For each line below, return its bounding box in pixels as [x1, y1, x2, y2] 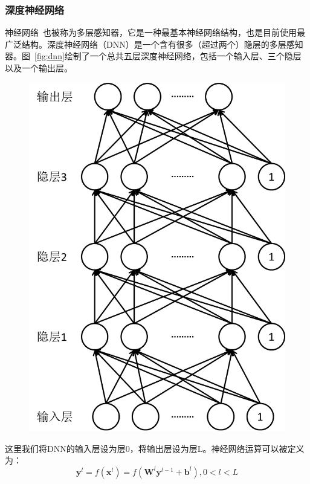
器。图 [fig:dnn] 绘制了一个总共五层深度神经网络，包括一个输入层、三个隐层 [5, 50, 302, 62]
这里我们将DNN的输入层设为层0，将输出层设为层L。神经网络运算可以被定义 [5, 442, 305, 454]
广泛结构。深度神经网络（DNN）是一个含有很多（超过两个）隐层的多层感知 [5, 37, 303, 50]
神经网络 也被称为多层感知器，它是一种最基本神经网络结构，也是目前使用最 [5, 26, 305, 39]
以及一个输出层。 [5, 62, 73, 74]
